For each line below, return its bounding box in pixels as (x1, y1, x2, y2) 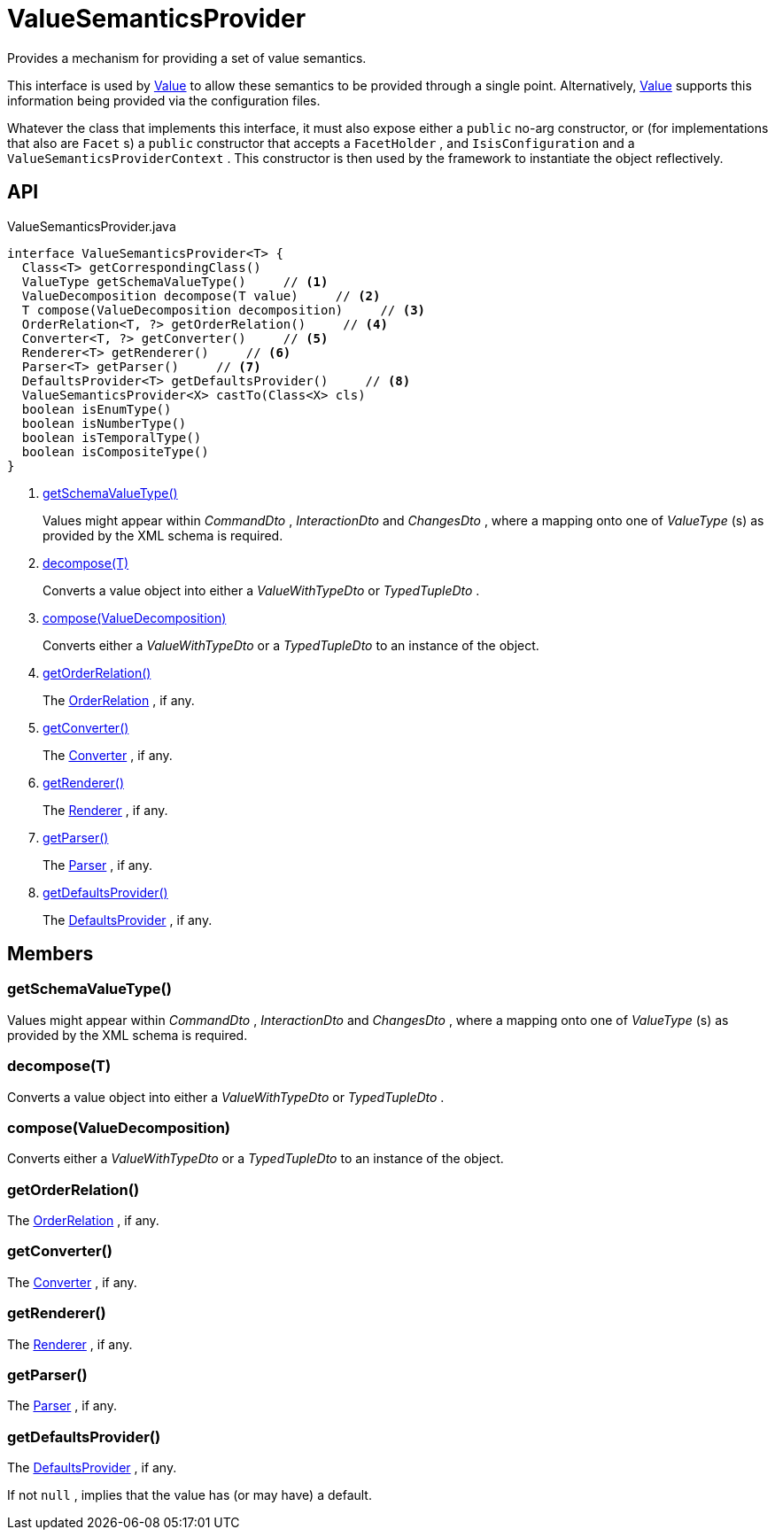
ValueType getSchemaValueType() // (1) (21, 274, 329, 289)
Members (7, 943, 94, 966)
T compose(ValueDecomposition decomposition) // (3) (21, 302, 426, 317)
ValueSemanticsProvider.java (7, 218, 176, 234)
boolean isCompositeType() (21, 444, 209, 459)
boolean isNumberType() (21, 415, 187, 431)
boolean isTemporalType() (21, 430, 202, 445)
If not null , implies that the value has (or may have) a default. (7, 1487, 372, 1503)
